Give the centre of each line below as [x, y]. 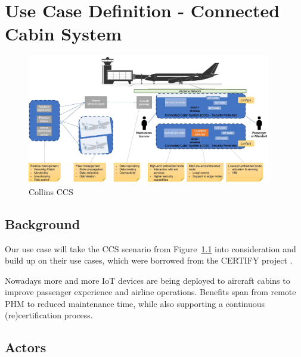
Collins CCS [51, 191]
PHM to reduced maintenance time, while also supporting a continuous [135, 303]
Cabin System [63, 34]
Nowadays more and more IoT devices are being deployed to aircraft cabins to [148, 280]
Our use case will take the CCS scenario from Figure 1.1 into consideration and [150, 248]
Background [43, 223]
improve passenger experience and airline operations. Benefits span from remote [150, 292]
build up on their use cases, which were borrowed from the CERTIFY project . [149, 260]
